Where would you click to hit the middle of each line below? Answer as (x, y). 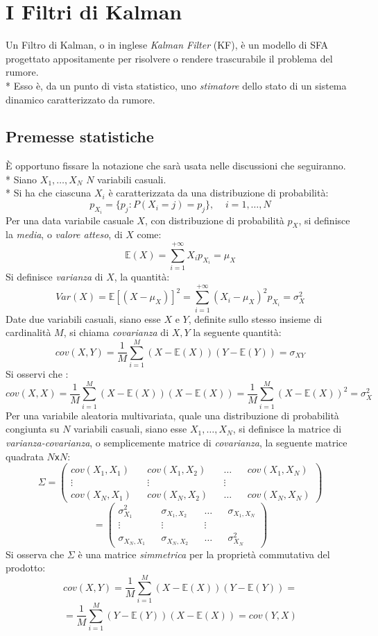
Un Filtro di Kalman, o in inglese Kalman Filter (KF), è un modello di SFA (167, 45)
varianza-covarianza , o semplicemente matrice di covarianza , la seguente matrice (177, 442)
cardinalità (28, 332)
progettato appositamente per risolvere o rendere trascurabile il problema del (169, 58)
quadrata (25, 456)
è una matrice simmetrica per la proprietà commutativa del (204, 554)
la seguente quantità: (237, 332)
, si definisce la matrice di (287, 429)
